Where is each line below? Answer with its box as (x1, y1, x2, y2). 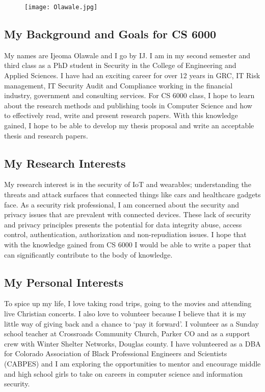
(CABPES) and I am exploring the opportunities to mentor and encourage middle (4, 358, 261, 368)
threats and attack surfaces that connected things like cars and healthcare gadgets (4, 189, 261, 199)
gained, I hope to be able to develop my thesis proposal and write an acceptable (4, 120, 254, 131)
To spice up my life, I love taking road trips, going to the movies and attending (4, 298, 252, 309)
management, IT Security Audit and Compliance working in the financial (4, 80, 233, 90)
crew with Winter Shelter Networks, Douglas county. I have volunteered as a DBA (4, 338, 261, 349)
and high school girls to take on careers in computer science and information (4, 368, 243, 379)
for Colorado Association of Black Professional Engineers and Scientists (4, 348, 227, 359)
